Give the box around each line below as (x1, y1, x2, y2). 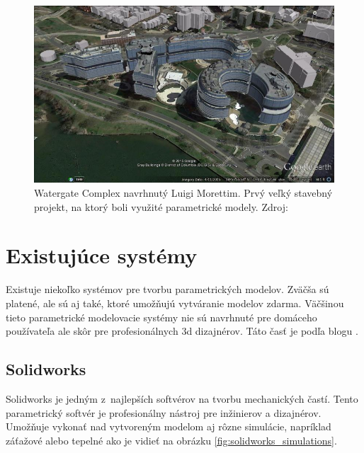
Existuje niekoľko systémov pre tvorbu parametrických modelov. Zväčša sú (6, 282, 329, 297)
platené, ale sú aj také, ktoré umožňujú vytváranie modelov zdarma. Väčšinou (6, 295, 344, 310)
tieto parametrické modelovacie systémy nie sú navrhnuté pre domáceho (6, 309, 317, 324)
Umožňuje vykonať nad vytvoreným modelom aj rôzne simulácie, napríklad (6, 419, 331, 434)
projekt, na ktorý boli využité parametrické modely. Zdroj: (34, 199, 288, 214)
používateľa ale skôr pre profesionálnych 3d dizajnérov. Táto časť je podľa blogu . (6, 323, 358, 338)
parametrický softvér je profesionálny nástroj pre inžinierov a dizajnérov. (6, 405, 322, 420)
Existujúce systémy (6, 241, 198, 270)
